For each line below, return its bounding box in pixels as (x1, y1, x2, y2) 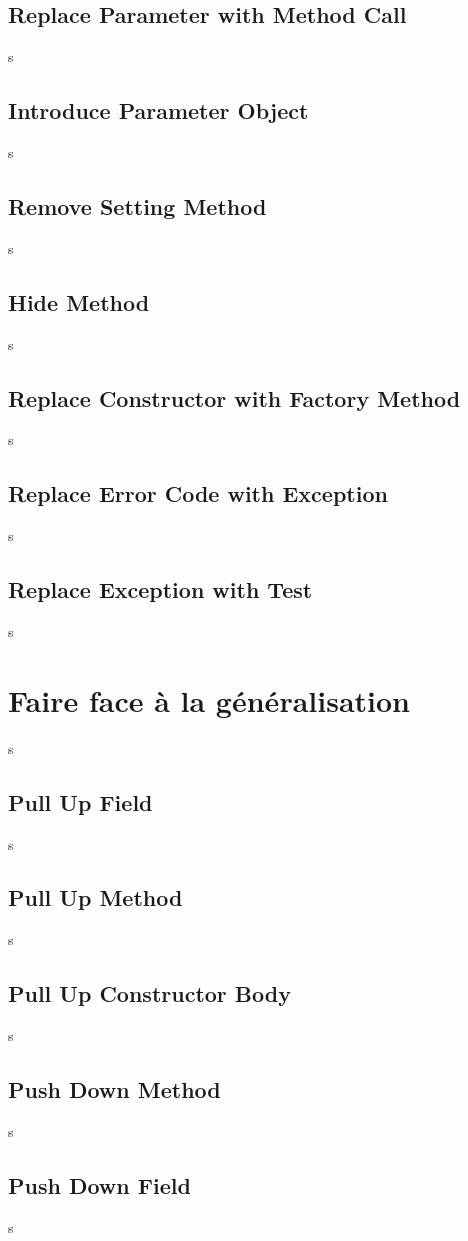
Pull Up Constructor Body (8, 978, 291, 1009)
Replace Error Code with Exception (8, 478, 388, 509)
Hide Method (8, 286, 150, 317)
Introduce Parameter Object (8, 95, 309, 126)
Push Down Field (8, 1169, 191, 1200)
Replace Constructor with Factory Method (8, 382, 461, 413)
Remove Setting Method (8, 190, 267, 221)
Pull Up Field (8, 786, 153, 817)
